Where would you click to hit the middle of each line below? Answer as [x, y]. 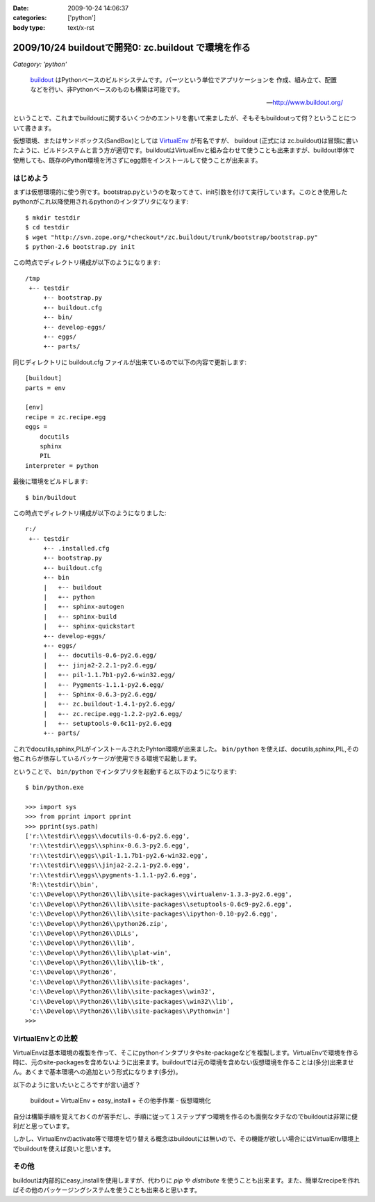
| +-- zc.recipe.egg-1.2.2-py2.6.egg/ [113, 714]
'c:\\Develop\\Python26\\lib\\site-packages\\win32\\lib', [131, 1001]
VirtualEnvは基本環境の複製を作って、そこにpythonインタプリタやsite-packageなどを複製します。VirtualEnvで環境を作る [186, 1053]
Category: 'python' [40, 64]
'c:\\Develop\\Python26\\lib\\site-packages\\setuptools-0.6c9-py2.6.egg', [161, 904]
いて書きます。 [34, 128]
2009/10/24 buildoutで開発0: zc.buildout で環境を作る [132, 48]
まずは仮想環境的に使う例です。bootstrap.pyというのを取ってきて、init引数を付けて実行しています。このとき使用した [180, 192]
